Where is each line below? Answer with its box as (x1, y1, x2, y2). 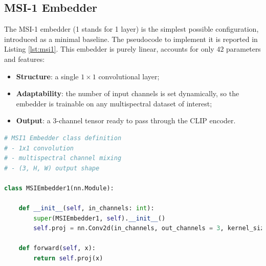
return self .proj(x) (33, 255, 103, 262)
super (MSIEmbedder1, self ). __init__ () (33, 214, 166, 222)
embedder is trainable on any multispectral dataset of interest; (16, 98, 212, 108)
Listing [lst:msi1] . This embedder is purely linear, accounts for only (4, 43, 214, 54)
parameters (226, 43, 261, 54)
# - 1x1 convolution (4, 144, 74, 152)
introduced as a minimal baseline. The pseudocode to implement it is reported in (4, 33, 258, 44)
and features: (4, 53, 45, 64)
